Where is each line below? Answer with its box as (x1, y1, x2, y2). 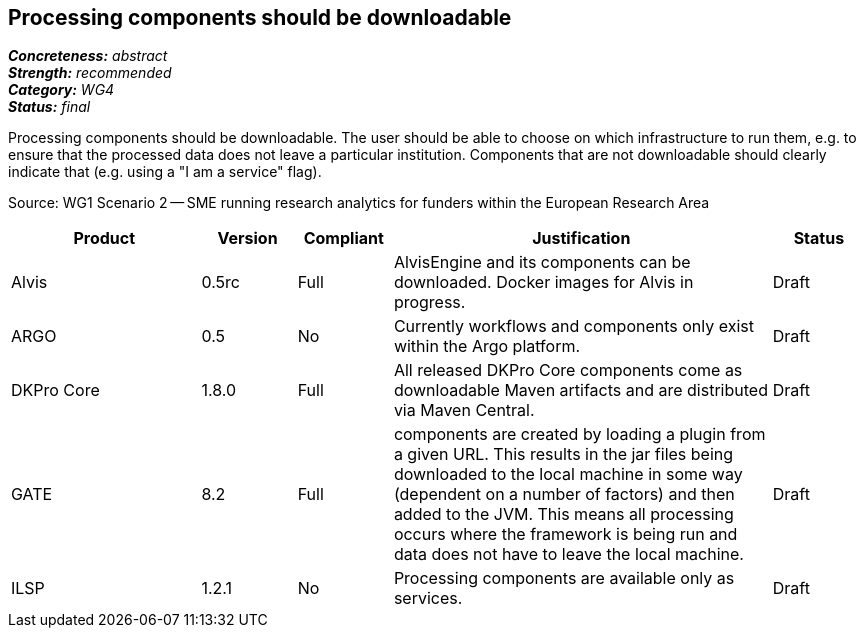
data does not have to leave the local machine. (393, 544, 744, 565)
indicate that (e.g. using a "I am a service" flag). (8, 163, 322, 181)
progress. (393, 292, 466, 313)
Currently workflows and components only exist (393, 316, 754, 337)
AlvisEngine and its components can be (393, 252, 691, 273)
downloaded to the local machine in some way (393, 464, 743, 485)
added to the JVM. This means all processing (393, 504, 734, 525)
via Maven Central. (393, 400, 535, 421)
